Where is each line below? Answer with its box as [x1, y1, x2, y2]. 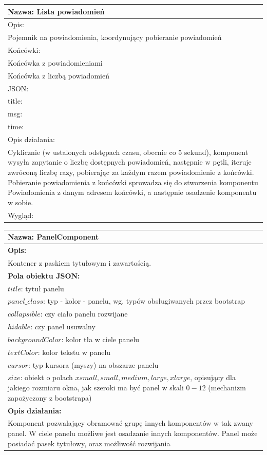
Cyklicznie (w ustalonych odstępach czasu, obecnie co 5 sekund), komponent [8, 146, 249, 157]
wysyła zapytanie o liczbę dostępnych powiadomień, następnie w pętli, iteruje [8, 156, 252, 167]
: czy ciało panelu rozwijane [40, 308, 128, 319]
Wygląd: [8, 209, 34, 220]
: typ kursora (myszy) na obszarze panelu [28, 359, 159, 370]
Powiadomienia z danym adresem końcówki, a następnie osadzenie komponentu [8, 187, 257, 197]
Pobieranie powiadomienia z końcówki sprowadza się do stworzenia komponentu [8, 176, 258, 187]
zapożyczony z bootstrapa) [8, 392, 92, 403]
